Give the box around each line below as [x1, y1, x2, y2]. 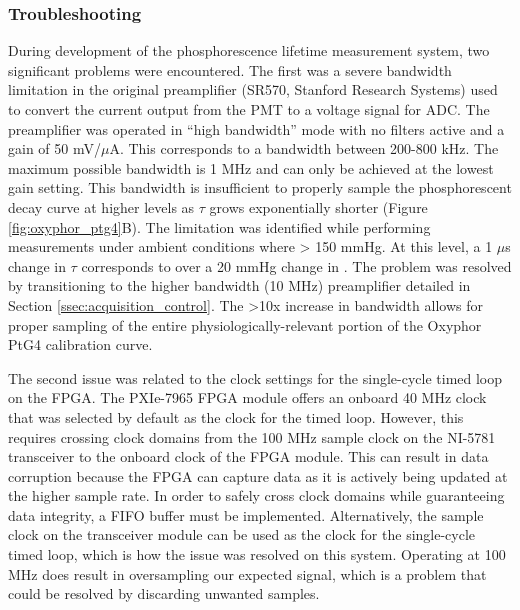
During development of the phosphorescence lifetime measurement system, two [8, 40, 490, 61]
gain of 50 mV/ [8, 138, 101, 159]
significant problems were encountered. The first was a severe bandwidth [8, 59, 452, 80]
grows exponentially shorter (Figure [209, 196, 428, 217]
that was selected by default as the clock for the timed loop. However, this [8, 406, 464, 427]
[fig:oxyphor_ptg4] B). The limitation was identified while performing [8, 216, 431, 237]
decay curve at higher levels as [8, 196, 195, 217]
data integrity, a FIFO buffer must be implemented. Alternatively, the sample [8, 504, 484, 525]
